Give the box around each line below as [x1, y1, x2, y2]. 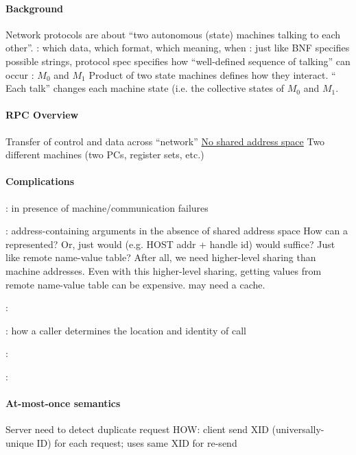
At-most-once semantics [5, 396, 121, 410]
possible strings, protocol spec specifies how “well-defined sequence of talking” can [5, 53, 351, 68]
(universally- [272, 422, 324, 436]
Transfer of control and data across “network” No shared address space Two [5, 134, 325, 148]
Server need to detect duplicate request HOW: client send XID [5, 422, 269, 436]
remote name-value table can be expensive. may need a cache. [5, 277, 265, 291]
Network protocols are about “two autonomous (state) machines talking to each [5, 27, 341, 41]
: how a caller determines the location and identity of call [5, 323, 246, 337]
